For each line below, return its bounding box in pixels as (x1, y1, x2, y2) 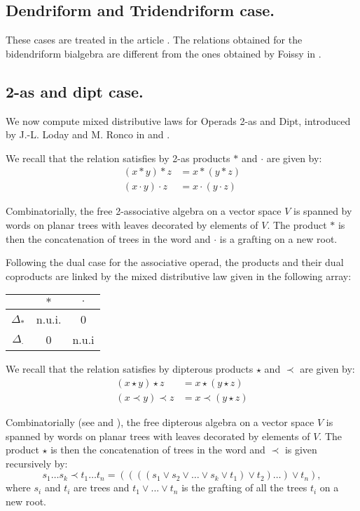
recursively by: (6, 456, 68, 470)
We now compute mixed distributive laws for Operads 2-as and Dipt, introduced (6, 113, 351, 128)
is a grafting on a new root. (219, 231, 338, 246)
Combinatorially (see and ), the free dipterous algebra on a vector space (6, 415, 314, 430)
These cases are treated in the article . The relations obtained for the (6, 32, 303, 47)
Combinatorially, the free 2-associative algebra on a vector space (6, 204, 282, 218)
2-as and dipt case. (6, 80, 144, 102)
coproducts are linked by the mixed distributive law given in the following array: (6, 268, 352, 283)
